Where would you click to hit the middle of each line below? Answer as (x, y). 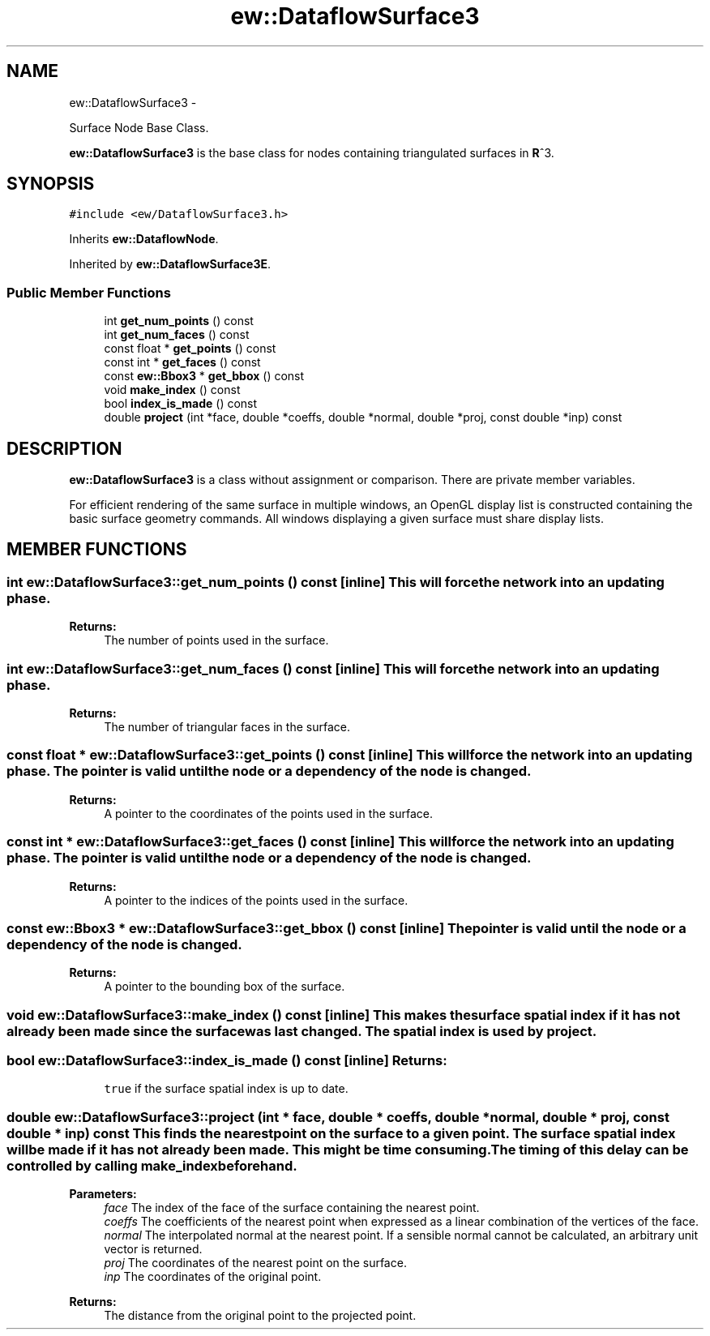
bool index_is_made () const (181, 404)
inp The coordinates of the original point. (213, 1277)
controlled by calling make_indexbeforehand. (152, 1165)
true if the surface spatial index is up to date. (226, 1089)
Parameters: (103, 1194)
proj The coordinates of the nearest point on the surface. (255, 1263)
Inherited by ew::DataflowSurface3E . (170, 264)
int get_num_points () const (179, 321)
